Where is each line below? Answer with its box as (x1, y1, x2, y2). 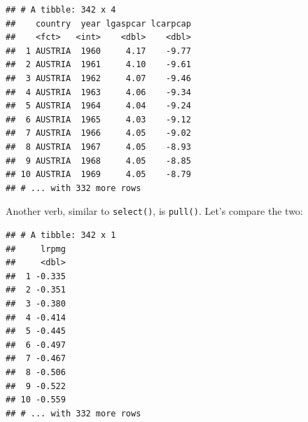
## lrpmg (6, 244, 66, 254)
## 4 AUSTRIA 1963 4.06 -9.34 (6, 87, 191, 97)
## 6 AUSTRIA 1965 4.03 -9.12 (6, 114, 191, 125)
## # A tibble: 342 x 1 (6, 230, 116, 240)
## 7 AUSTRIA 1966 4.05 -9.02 (6, 128, 191, 139)
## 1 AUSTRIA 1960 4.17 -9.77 (6, 45, 191, 56)
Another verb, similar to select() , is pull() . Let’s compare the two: (6, 204, 303, 218)
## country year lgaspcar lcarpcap (6, 18, 191, 29)
